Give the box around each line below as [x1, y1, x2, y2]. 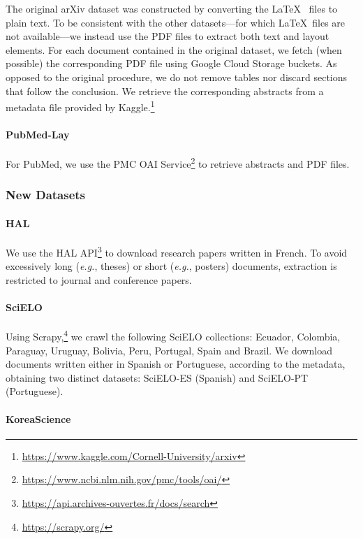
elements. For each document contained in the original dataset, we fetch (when [6, 42, 342, 57]
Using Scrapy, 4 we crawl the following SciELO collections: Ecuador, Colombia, [6, 327, 341, 343]
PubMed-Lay [6, 127, 70, 141]
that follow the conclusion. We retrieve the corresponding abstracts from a [6, 83, 324, 98]
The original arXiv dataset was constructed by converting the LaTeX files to [6, 1, 338, 15]
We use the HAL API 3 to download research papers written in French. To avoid [6, 243, 348, 259]
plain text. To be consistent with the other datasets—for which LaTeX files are [6, 15, 346, 29]
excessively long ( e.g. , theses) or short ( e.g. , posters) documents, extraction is [6, 259, 337, 273]
